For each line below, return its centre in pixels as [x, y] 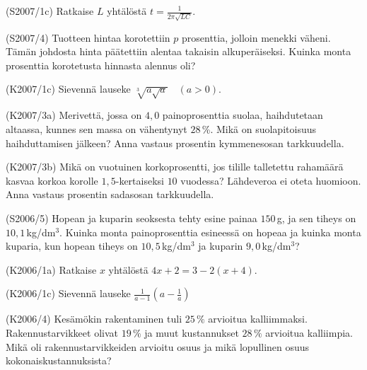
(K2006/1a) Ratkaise [51, 269]
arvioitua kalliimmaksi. [258, 319]
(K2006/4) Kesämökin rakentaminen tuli [94, 319]
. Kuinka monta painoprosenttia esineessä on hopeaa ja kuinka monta [210, 232]
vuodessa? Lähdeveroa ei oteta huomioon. [271, 180]
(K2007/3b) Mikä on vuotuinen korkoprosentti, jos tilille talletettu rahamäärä [175, 167]
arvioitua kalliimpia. [309, 333]
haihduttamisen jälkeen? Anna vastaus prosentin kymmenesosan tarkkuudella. [175, 143]
